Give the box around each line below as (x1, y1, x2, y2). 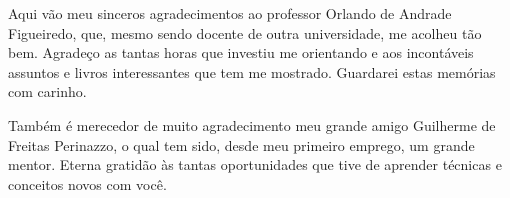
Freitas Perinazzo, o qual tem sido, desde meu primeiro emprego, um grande (8, 134, 475, 155)
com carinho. (8, 81, 87, 102)
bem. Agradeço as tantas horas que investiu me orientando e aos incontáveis (8, 42, 474, 63)
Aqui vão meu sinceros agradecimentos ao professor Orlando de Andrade (8, 3, 452, 23)
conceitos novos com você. (8, 173, 167, 194)
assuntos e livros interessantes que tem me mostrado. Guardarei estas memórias (8, 61, 496, 82)
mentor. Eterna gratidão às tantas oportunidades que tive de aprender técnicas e (8, 154, 502, 175)
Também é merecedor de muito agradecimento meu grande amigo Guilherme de (8, 114, 496, 135)
